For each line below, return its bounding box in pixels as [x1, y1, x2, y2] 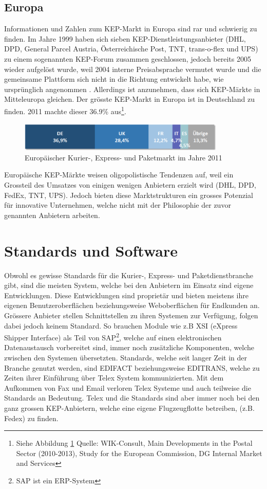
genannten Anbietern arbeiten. [4, 209, 100, 220]
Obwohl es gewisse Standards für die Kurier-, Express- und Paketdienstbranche [4, 269, 253, 280]
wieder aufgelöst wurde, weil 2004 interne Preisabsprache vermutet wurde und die [4, 63, 261, 74]
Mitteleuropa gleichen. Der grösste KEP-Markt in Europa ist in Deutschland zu [4, 94, 255, 104]
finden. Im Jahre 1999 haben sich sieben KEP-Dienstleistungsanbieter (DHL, [4, 33, 246, 44]
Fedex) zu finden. [4, 412, 59, 423]
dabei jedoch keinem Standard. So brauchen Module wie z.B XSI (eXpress [4, 320, 238, 331]
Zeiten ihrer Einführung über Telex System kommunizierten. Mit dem [4, 372, 224, 383]
